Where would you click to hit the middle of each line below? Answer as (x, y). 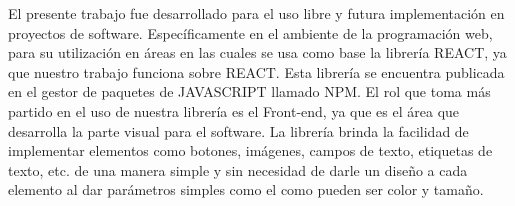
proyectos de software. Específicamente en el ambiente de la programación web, (250, 32)
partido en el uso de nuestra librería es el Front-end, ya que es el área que (234, 110)
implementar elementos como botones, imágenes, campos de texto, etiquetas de (250, 150)
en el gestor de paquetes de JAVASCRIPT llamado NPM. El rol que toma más (249, 91)
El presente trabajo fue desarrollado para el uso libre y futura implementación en (256, 13)
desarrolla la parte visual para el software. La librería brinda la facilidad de (238, 130)
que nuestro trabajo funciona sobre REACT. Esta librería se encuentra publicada (256, 71)
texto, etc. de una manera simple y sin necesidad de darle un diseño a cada (238, 169)
